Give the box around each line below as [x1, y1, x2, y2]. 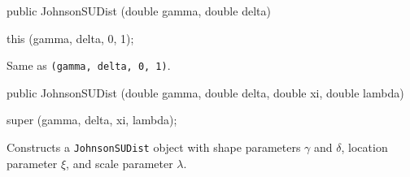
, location [341, 139, 388, 156]
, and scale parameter [66, 154, 173, 171]
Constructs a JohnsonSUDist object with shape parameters [7, 139, 301, 156]
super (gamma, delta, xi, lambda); [7, 111, 177, 128]
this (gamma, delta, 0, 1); [7, 29, 134, 46]
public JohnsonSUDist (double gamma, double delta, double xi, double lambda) [7, 84, 404, 101]
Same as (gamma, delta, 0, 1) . [7, 57, 171, 74]
